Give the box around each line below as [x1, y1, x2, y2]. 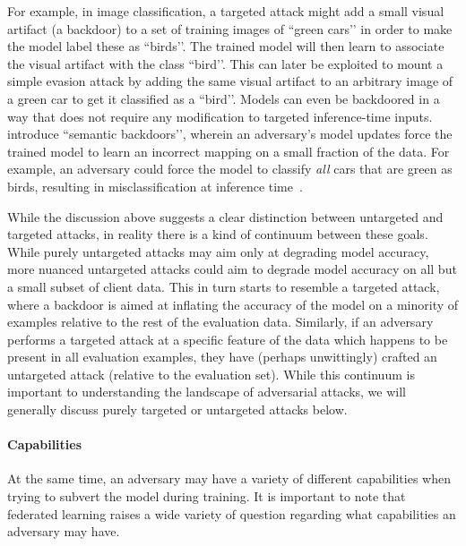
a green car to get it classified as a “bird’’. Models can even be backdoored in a [7, 89, 440, 107]
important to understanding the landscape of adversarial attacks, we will [7, 382, 406, 401]
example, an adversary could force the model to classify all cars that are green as [7, 159, 453, 178]
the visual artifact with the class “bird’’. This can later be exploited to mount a [7, 54, 444, 73]
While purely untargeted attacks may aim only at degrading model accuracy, [7, 242, 429, 260]
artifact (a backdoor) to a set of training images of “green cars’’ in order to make [7, 19, 453, 38]
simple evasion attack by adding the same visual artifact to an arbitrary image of [7, 72, 453, 90]
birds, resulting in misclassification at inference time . [7, 176, 303, 195]
